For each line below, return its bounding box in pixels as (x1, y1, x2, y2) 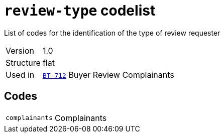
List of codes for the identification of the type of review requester (4, 28, 220, 37)
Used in (6, 69, 35, 80)
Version (6, 45, 34, 56)
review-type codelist (4, 2, 156, 19)
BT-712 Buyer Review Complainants (42, 69, 174, 80)
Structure (6, 57, 41, 68)
